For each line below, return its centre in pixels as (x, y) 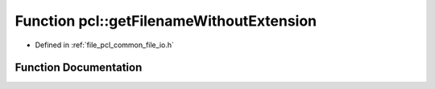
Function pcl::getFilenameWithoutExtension (166, 21)
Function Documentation (79, 68)
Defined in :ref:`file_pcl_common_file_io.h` (105, 45)
